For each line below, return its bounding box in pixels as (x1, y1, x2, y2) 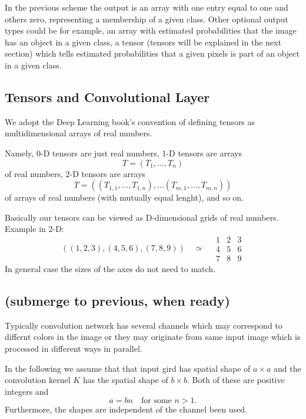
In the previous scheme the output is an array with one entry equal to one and (5, 1, 288, 13)
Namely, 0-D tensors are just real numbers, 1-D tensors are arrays (5, 146, 242, 159)
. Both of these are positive (187, 374, 285, 386)
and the (274, 362, 301, 374)
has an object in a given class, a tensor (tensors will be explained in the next (5, 35, 281, 48)
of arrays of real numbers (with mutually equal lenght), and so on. (5, 191, 244, 204)
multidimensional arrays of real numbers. (5, 127, 152, 139)
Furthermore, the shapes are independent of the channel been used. (5, 403, 248, 415)
